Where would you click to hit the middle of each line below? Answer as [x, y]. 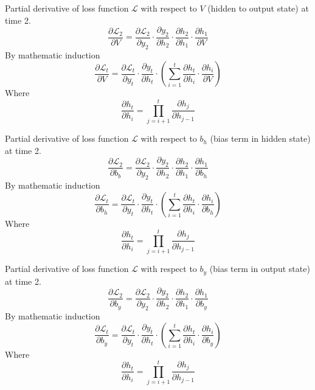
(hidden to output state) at [258, 8]
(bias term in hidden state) [260, 138]
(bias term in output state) [260, 269]
